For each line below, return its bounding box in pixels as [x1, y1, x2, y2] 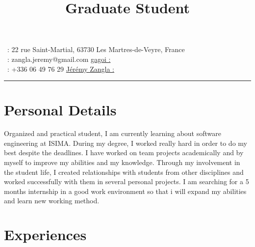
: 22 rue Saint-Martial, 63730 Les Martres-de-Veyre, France [7, 44, 185, 55]
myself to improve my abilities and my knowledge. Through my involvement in [4, 157, 240, 167]
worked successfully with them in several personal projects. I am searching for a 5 [4, 176, 249, 187]
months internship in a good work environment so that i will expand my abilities [4, 186, 247, 196]
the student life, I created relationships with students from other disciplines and [4, 166, 244, 177]
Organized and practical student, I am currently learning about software [4, 128, 221, 138]
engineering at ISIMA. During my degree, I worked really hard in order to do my [4, 137, 247, 148]
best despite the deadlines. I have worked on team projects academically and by [4, 147, 244, 158]
